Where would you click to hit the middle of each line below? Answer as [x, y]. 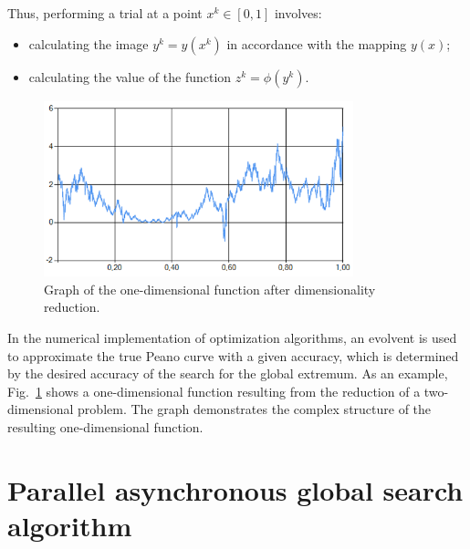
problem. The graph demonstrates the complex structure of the [255, 409]
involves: [298, 13]
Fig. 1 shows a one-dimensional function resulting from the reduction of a [214, 391]
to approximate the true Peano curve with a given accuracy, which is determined [233, 355]
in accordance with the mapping [317, 43]
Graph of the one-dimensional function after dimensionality [210, 289]
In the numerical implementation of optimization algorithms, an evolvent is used [232, 337]
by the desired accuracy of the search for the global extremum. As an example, [228, 373]
